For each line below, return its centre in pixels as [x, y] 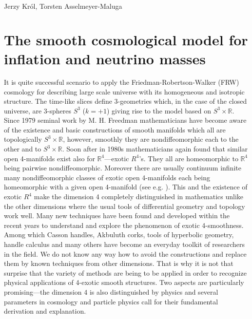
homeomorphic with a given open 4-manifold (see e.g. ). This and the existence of [126, 187]
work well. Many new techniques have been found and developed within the [117, 216]
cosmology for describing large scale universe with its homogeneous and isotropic [124, 91]
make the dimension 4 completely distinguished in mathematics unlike [139, 197]
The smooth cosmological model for [126, 39]
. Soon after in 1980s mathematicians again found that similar [155, 149]
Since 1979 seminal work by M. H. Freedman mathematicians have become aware [125, 120]
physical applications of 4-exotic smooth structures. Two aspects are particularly [124, 282]
